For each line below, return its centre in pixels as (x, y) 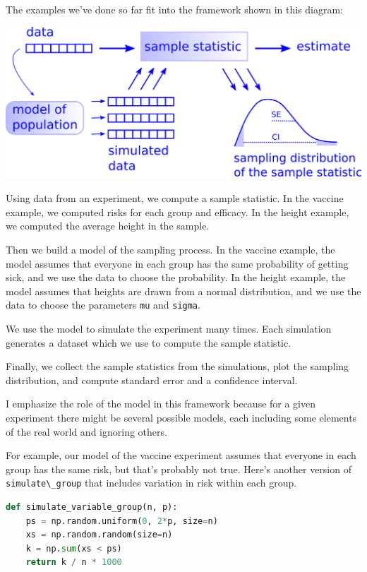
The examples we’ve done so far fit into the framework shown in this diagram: (174, 9)
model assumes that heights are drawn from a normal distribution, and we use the (183, 291)
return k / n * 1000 (74, 562)
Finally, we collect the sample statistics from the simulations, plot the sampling (178, 366)
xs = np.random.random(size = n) (99, 535)
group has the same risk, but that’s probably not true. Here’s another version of (179, 469)
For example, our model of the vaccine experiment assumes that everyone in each (181, 455)
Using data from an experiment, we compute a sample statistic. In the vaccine (175, 198)
